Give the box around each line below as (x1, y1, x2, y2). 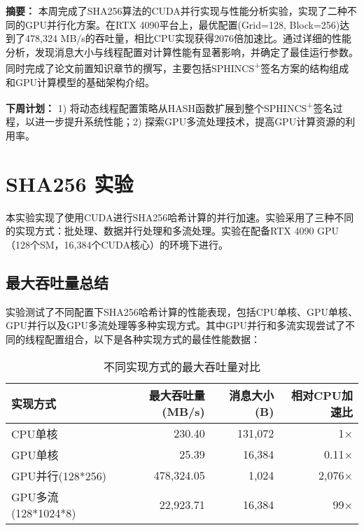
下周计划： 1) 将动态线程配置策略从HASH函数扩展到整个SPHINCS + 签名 (6, 99, 333, 115)
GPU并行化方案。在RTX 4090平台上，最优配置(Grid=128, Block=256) (24, 17, 340, 32)
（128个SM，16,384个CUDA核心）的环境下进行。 (6, 237, 228, 251)
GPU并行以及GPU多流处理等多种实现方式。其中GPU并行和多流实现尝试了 (6, 318, 346, 333)
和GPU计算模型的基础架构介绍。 (6, 74, 155, 89)
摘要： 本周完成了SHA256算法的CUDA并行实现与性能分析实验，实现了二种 (6, 4, 347, 18)
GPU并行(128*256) (11, 467, 106, 484)
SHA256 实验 (6, 169, 134, 197)
